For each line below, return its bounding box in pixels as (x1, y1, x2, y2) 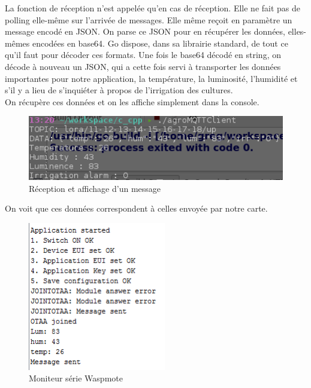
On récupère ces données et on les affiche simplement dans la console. (5, 95, 259, 108)
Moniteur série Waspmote (29, 372, 123, 384)
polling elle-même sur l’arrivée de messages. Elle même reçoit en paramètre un (5, 13, 292, 26)
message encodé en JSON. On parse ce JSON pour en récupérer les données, (5, 25, 285, 38)
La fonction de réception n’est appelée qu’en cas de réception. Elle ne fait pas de (5, 2, 301, 14)
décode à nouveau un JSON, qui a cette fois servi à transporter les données (5, 60, 281, 72)
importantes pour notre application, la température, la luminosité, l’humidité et (5, 72, 298, 84)
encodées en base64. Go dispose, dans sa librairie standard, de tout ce (32, 36, 288, 49)
